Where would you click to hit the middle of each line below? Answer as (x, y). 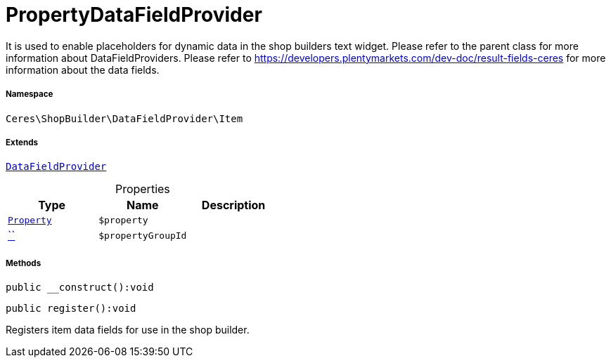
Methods (24, 263)
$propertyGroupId (143, 235)
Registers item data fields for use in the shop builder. (128, 330)
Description (233, 205)
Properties (142, 189)
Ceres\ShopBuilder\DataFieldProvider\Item (124, 118)
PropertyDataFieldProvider (134, 15)
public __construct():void (80, 288)
